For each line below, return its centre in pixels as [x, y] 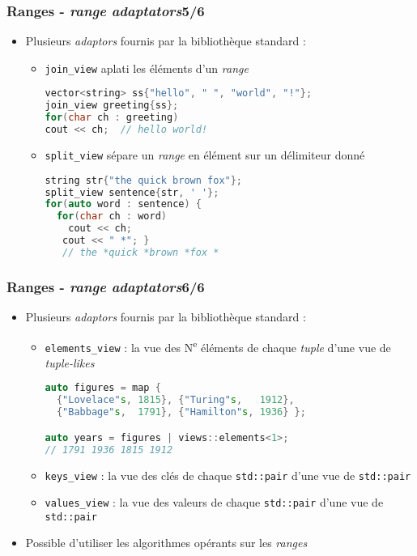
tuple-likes [70, 362]
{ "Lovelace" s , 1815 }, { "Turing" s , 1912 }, [175, 400]
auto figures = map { [103, 388]
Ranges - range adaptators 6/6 [106, 286]
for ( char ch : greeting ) [112, 118]
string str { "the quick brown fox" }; [144, 180]
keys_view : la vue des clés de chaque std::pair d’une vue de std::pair [228, 475]
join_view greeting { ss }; [112, 106]
